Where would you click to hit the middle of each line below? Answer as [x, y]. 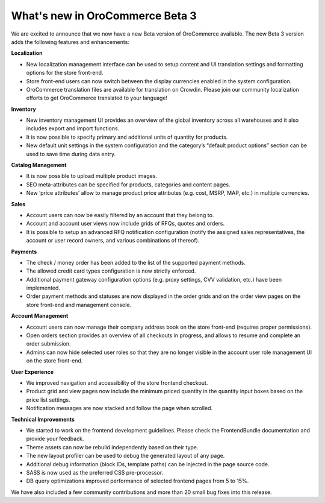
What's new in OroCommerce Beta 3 [104, 16]
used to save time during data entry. [71, 154]
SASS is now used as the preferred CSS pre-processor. [95, 472]
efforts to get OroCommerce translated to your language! [97, 98]
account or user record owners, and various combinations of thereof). [113, 241]
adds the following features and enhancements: [70, 42]
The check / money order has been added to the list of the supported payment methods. [136, 262]
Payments [24, 251]
